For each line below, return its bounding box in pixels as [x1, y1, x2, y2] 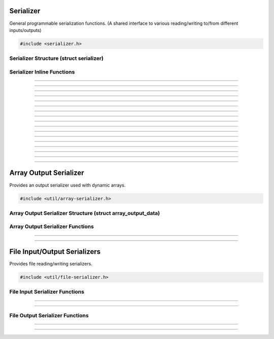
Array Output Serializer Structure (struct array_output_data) [9, 209, 160, 216]
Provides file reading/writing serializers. [9, 261, 92, 267]
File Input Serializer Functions [9, 288, 85, 295]
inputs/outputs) [9, 27, 42, 33]
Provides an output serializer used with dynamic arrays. [9, 182, 126, 188]
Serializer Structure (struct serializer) [9, 55, 104, 62]
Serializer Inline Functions [9, 68, 75, 76]
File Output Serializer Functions [9, 312, 89, 319]
